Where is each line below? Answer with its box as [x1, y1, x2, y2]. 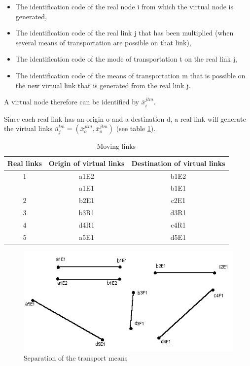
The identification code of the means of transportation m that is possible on [15, 70, 246, 80]
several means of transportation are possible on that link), [15, 37, 191, 47]
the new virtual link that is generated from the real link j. [15, 80, 191, 90]
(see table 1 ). [116, 123, 156, 133]
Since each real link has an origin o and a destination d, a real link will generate [4, 113, 246, 124]
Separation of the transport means [24, 353, 128, 363]
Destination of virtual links [131, 158, 225, 168]
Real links [7, 158, 42, 168]
